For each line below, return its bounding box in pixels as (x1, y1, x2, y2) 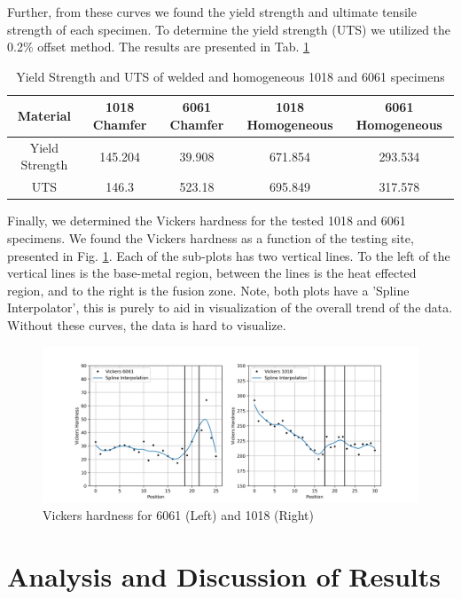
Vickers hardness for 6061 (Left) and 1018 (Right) (43, 506, 315, 524)
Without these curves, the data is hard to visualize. (7, 315, 286, 334)
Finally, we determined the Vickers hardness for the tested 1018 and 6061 (7, 211, 406, 230)
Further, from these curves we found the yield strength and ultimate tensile (7, 3, 417, 20)
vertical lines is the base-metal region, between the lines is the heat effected (7, 264, 417, 282)
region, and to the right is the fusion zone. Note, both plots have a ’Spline (7, 280, 410, 299)
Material (17, 106, 71, 125)
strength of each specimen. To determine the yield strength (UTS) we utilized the (7, 20, 451, 38)
